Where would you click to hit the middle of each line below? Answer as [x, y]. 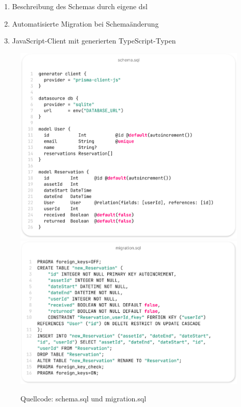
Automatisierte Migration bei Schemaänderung [85, 23]
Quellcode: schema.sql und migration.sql [83, 398]
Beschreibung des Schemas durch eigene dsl [80, 6]
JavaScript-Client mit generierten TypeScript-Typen [94, 41]
